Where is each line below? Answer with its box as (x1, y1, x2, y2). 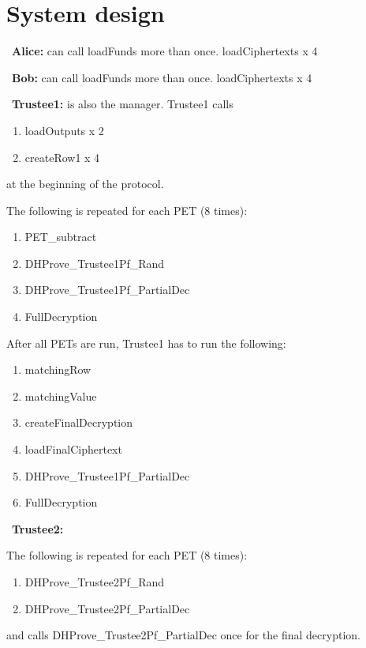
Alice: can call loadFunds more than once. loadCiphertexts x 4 (12, 43, 318, 59)
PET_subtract (24, 228, 97, 245)
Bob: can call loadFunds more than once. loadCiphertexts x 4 (12, 69, 312, 85)
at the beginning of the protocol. (6, 175, 164, 192)
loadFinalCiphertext (24, 441, 122, 458)
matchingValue (24, 387, 97, 404)
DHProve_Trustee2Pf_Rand (24, 574, 165, 590)
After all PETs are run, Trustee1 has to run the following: (6, 334, 286, 351)
